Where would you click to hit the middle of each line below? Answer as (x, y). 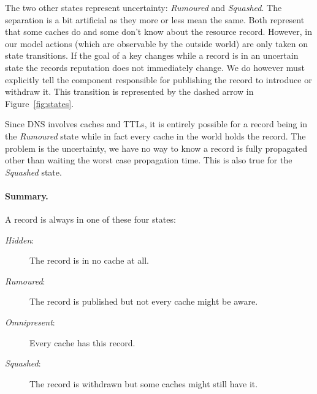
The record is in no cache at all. (89, 260)
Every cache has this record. (82, 342)
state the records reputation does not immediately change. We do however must (155, 67)
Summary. (27, 195)
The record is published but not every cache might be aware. (144, 301)
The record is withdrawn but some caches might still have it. (144, 383)
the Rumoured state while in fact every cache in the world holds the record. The (155, 136)
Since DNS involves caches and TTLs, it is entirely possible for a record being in (156, 124)
